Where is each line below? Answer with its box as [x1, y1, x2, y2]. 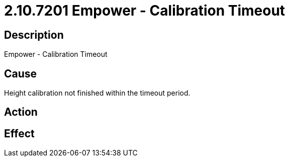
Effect [4, 127, 35, 140]
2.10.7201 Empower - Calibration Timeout [4, 2, 285, 19]
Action [4, 106, 38, 119]
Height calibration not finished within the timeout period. [4, 89, 190, 98]
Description [4, 28, 64, 41]
